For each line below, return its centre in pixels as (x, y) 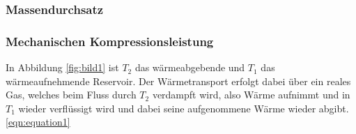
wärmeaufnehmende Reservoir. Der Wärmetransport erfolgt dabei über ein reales (178, 81)
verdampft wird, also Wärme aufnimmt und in (251, 95)
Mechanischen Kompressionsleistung (110, 41)
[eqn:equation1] (38, 122)
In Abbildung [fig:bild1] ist (62, 67)
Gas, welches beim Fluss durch (71, 95)
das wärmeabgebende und (190, 67)
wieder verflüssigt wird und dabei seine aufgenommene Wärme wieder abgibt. (184, 108)
